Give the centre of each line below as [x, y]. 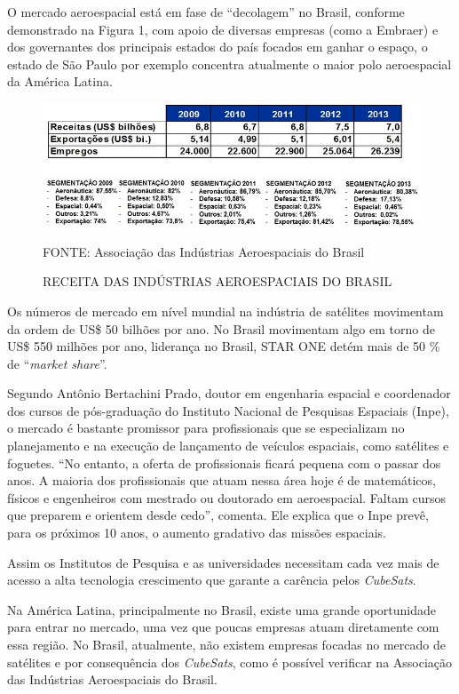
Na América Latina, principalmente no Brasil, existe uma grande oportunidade [222, 609]
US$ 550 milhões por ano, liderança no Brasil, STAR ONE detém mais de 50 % [224, 346]
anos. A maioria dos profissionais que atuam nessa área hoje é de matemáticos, [222, 480]
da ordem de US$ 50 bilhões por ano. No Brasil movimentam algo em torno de [221, 328]
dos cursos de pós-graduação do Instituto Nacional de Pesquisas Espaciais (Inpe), [228, 410]
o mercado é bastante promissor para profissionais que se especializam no [206, 428]
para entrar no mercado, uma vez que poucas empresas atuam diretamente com [223, 627]
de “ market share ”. [57, 363]
